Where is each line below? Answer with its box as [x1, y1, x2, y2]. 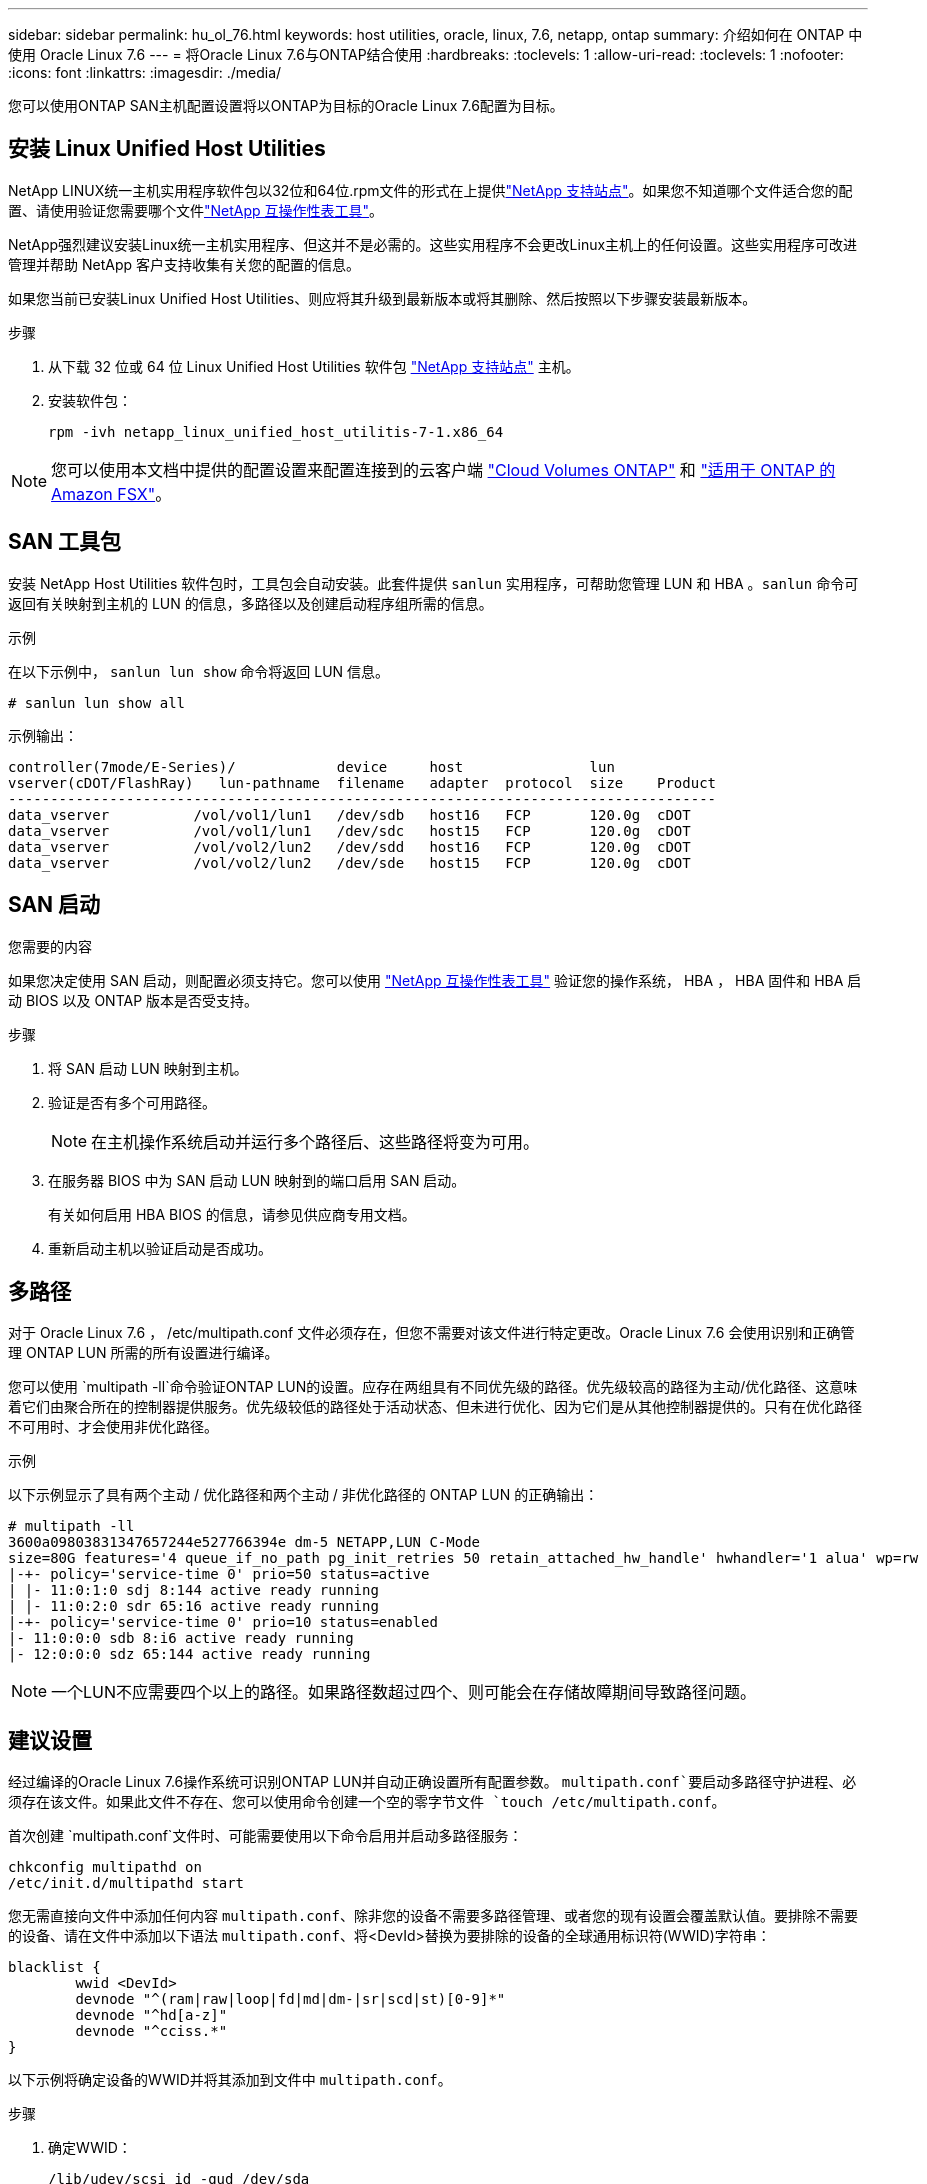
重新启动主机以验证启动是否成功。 [48, 1239, 272, 1257]
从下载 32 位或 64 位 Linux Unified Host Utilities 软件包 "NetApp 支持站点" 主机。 [48, 357, 580, 375]
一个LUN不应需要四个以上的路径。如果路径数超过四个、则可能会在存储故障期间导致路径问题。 [51, 1682, 757, 1703]
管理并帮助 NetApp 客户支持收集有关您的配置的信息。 [8, 255, 360, 273]
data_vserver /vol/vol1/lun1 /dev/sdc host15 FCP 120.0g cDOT [8, 822, 691, 839]
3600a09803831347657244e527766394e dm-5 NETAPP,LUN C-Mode [8, 1534, 481, 1551]
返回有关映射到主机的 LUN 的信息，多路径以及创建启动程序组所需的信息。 [8, 594, 493, 612]
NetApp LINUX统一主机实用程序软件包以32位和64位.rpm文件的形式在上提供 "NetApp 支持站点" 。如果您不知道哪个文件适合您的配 [8, 181, 853, 199]
